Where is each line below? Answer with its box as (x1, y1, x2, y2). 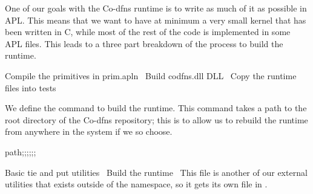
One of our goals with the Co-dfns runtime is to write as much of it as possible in (5, 2, 307, 14)
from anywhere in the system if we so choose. (5, 125, 173, 138)
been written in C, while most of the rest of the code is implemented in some (5, 25, 291, 38)
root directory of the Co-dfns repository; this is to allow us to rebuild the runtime (5, 113, 308, 126)
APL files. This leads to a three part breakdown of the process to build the (5, 37, 283, 50)
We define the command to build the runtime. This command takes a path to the (5, 102, 307, 114)
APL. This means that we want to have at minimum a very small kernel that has (5, 13, 306, 26)
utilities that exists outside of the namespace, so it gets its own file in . (5, 178, 268, 190)
